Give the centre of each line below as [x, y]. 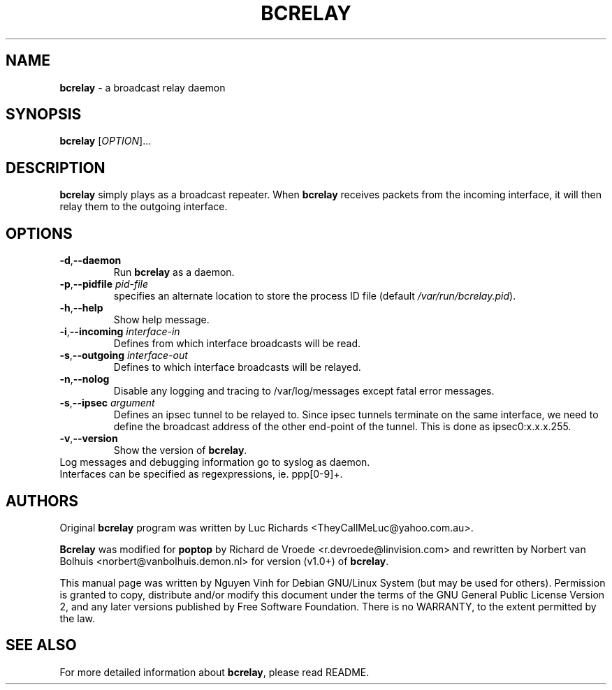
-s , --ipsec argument [107, 403]
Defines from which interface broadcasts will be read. [237, 344]
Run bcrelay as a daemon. [174, 272]
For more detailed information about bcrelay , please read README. [214, 672]
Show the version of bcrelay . [180, 450]
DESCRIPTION [56, 168]
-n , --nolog [85, 379]
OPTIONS [39, 233]
